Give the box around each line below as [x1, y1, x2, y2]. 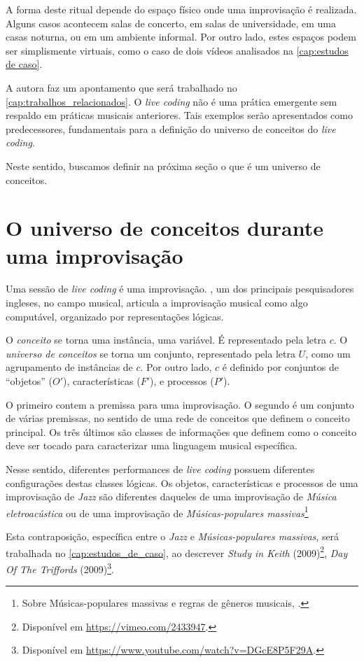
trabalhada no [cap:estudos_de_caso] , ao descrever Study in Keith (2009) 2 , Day [6, 543, 348, 560]
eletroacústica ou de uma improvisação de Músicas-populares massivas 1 [6, 503, 309, 520]
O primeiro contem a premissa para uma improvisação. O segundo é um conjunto [6, 397, 354, 411]
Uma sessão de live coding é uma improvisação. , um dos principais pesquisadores [6, 281, 354, 296]
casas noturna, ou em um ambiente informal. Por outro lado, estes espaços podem [6, 29, 356, 44]
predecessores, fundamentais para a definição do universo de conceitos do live [6, 121, 336, 136]
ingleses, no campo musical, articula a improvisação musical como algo [6, 295, 308, 310]
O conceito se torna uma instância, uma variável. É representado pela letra [6, 332, 326, 347]
